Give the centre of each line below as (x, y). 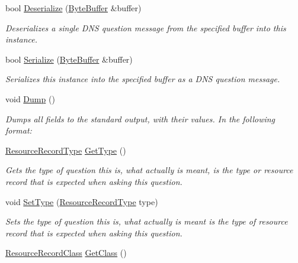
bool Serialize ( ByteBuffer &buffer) (69, 59)
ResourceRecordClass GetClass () (66, 253)
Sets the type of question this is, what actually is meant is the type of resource (147, 221)
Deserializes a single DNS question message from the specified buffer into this (146, 27)
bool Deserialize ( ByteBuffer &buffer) (73, 8)
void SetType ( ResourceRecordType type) (82, 201)
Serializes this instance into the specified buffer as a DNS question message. (143, 79)
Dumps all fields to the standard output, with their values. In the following (140, 118)
